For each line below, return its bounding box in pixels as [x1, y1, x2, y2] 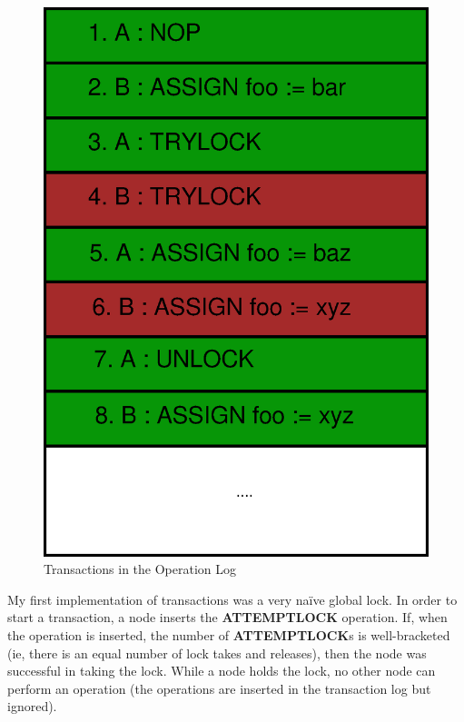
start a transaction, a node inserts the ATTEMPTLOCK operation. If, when [7, 608, 448, 627]
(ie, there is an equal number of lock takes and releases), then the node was [7, 643, 427, 662]
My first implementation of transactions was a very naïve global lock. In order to [7, 589, 458, 608]
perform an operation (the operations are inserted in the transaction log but [7, 678, 431, 697]
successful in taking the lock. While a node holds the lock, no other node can [7, 661, 436, 680]
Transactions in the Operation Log [44, 559, 237, 579]
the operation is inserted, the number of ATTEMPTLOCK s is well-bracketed [7, 626, 450, 645]
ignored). [7, 697, 57, 716]
